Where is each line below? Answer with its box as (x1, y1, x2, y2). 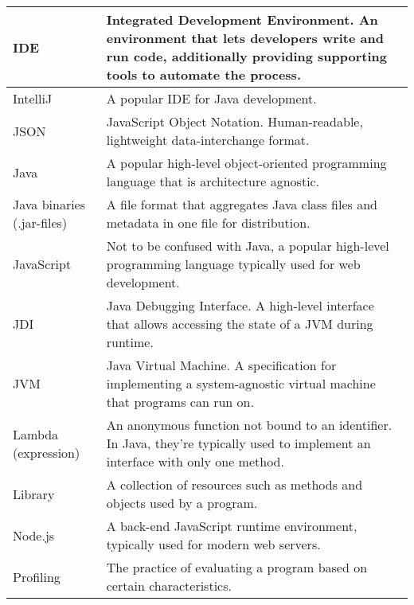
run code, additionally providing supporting (106, 47, 387, 65)
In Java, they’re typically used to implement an (106, 434, 371, 452)
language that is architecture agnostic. (106, 172, 320, 190)
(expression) (13, 443, 80, 462)
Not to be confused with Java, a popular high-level (106, 236, 389, 255)
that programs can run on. (106, 392, 254, 411)
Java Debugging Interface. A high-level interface (106, 296, 374, 314)
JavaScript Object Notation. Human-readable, (106, 112, 363, 131)
